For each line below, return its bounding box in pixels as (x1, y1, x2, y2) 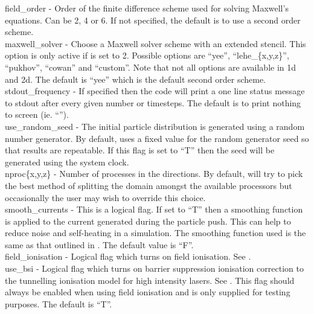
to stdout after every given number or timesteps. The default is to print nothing (5, 96, 301, 109)
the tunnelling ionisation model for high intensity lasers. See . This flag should (5, 274, 295, 286)
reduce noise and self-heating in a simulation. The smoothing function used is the (5, 226, 306, 239)
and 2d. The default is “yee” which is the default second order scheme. (5, 72, 266, 85)
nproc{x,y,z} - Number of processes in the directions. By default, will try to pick (5, 167, 303, 180)
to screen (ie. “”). (5, 108, 69, 121)
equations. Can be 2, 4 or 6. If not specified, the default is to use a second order (5, 13, 301, 26)
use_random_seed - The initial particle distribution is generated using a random (5, 120, 305, 132)
